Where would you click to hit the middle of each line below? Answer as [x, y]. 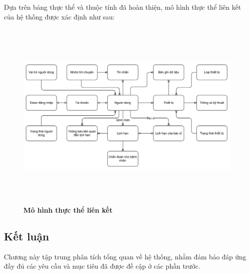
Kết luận [27, 236]
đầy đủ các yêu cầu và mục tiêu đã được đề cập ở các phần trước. [102, 266]
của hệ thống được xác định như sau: [59, 16]
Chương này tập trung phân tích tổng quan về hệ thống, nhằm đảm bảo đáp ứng [125, 256]
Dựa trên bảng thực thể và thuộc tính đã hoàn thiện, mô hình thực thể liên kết [123, 7]
